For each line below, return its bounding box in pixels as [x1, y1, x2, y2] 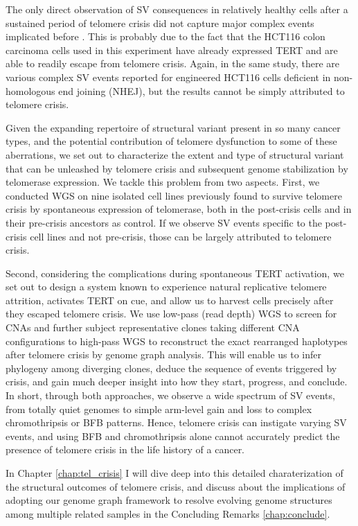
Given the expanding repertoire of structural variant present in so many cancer [6, 120, 341, 134]
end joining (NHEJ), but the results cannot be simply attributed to [58, 83, 345, 98]
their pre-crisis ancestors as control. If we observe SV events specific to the [6, 215, 322, 229]
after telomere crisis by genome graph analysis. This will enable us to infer [6, 347, 322, 362]
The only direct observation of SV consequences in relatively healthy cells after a [6, 2, 348, 16]
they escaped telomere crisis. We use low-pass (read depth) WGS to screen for [6, 306, 337, 321]
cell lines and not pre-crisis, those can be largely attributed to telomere [30, 229, 332, 243]
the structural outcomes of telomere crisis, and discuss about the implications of [6, 479, 346, 493]
